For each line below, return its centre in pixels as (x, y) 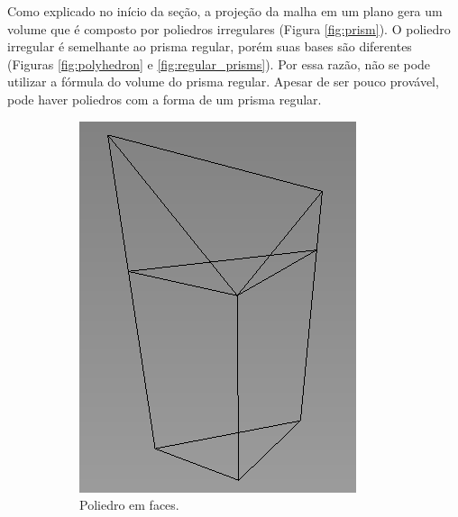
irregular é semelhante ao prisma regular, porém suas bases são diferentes (210, 46)
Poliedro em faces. (129, 505)
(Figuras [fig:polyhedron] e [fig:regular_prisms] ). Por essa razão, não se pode (219, 63)
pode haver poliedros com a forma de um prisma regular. (165, 99)
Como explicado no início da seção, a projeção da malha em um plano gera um (225, 11)
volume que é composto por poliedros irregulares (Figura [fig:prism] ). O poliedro (229, 28)
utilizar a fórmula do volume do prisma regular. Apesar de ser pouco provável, (223, 82)
